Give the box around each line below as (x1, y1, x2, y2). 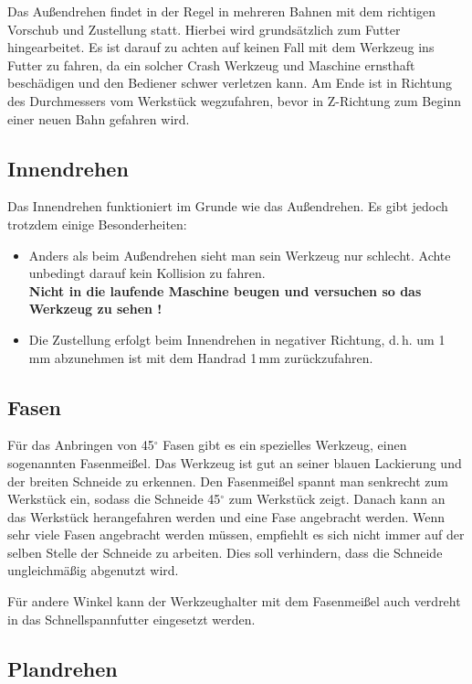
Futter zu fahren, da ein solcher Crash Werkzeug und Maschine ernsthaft (7, 55, 415, 74)
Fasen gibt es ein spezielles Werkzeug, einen (163, 435, 407, 454)
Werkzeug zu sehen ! (28, 299, 163, 318)
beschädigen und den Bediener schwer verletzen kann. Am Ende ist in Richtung (7, 73, 453, 92)
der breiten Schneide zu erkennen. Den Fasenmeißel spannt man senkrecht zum (7, 471, 448, 490)
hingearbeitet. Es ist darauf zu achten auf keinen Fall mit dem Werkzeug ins (7, 37, 435, 57)
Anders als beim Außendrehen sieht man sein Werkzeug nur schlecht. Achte (28, 245, 451, 264)
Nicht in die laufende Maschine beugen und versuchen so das (28, 281, 422, 300)
